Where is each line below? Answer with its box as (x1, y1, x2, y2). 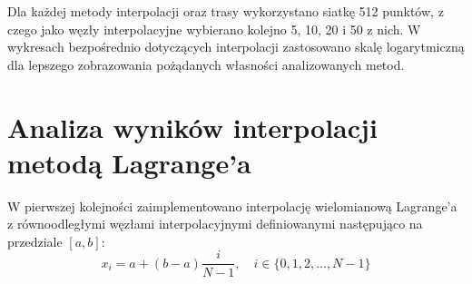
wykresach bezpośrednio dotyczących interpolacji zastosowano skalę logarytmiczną (7, 37, 465, 56)
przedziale (7, 231, 63, 250)
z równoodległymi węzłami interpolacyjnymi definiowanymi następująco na (7, 214, 423, 233)
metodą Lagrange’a (7, 143, 251, 181)
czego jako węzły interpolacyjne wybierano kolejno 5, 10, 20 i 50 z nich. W (7, 19, 421, 38)
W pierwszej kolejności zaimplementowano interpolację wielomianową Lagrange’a (7, 196, 457, 215)
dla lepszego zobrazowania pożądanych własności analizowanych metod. (7, 54, 405, 73)
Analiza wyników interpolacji (7, 108, 378, 145)
